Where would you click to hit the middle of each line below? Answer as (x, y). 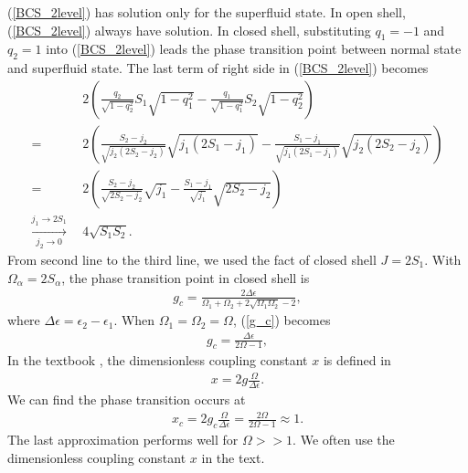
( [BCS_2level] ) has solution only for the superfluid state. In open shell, (207, 12)
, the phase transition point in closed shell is (186, 277)
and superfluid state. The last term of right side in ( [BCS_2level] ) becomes (218, 68)
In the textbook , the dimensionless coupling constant (158, 360)
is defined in (357, 360)
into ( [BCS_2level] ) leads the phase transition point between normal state (254, 49)
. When (134, 320)
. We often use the (344, 440)
